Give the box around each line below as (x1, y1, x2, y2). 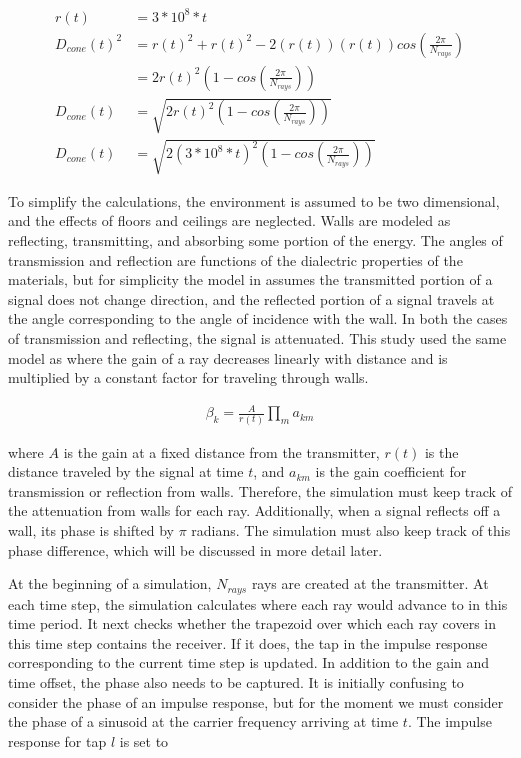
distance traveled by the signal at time (8, 461, 244, 482)
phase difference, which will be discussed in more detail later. (8, 539, 383, 560)
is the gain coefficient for (315, 461, 467, 482)
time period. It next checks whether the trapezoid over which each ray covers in (8, 613, 496, 634)
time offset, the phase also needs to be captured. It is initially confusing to (8, 671, 464, 692)
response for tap (8, 730, 107, 751)
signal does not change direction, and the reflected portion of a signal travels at (8, 288, 495, 309)
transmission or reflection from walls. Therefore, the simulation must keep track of (8, 480, 512, 501)
